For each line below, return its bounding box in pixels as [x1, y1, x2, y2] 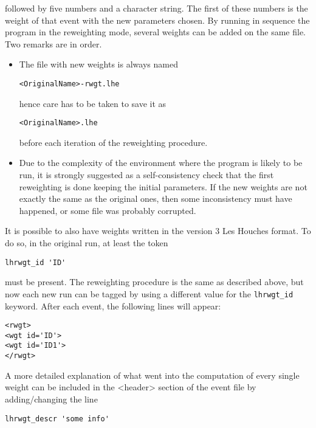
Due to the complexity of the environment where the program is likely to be [19, 156, 303, 169]
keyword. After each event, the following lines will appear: [5, 299, 221, 312]
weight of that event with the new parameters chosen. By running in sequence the [5, 13, 310, 26]
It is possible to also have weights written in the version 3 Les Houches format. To [5, 224, 311, 237]
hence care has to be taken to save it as [19, 97, 167, 109]
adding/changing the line [5, 392, 98, 405]
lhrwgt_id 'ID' [5, 258, 66, 267]
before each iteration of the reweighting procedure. [19, 136, 208, 148]
